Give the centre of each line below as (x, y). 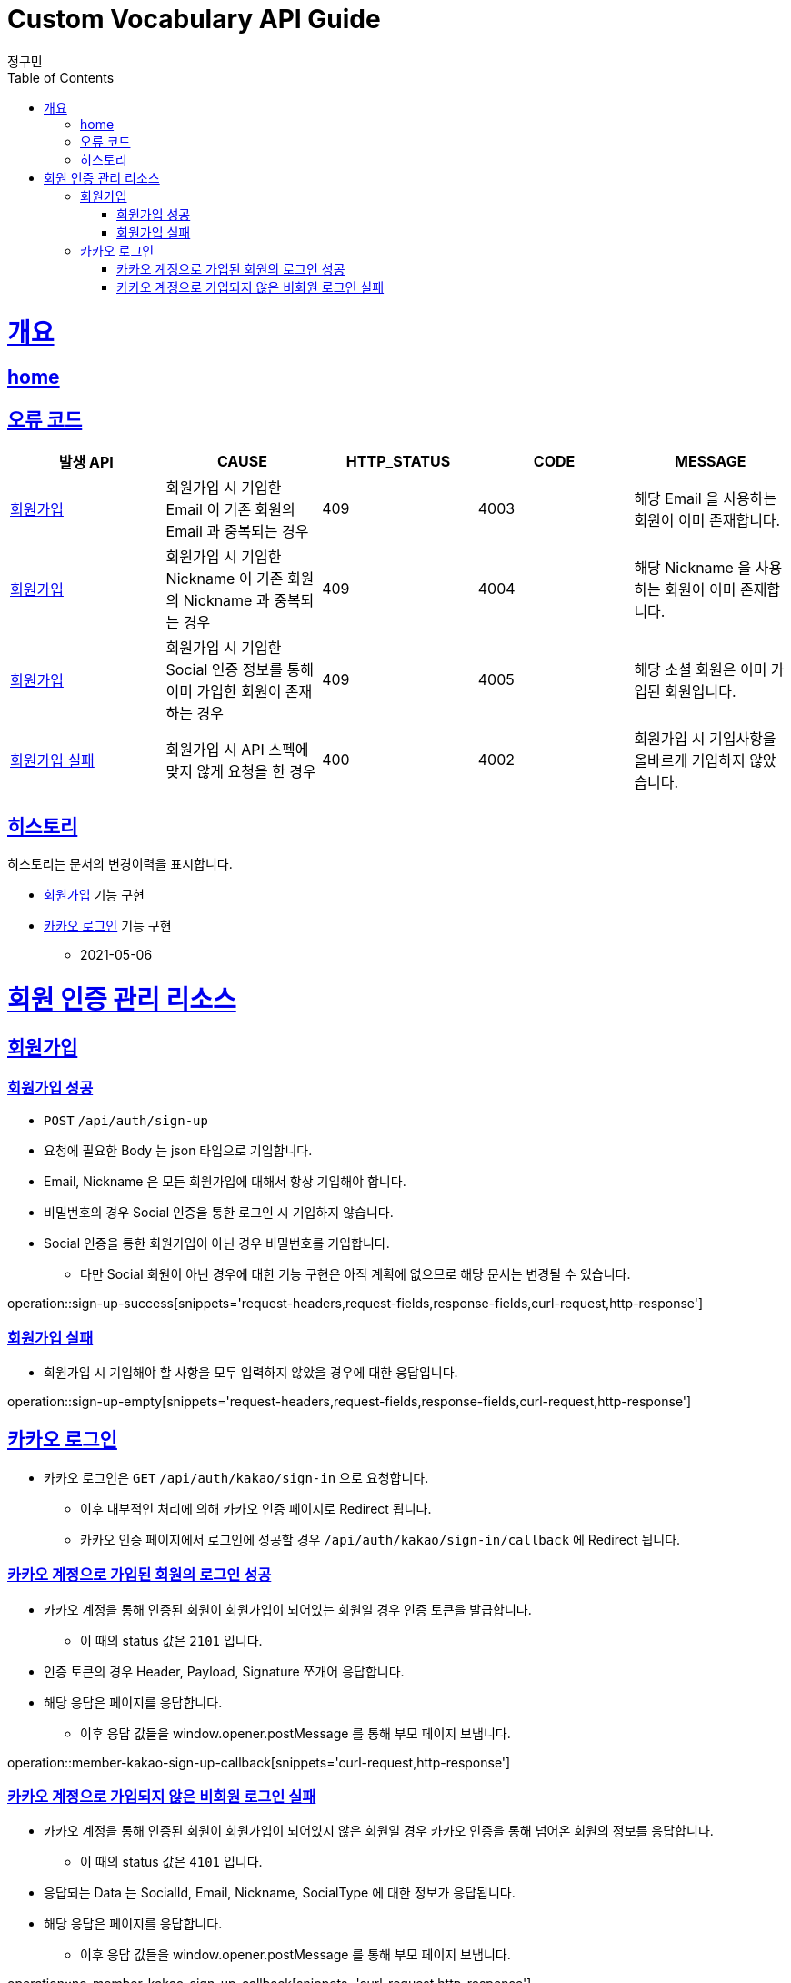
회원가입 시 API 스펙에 (237, 750)
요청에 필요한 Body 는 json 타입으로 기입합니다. (178, 1151)
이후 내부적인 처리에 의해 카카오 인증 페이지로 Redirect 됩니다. (256, 1508)
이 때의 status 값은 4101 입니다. (171, 1862)
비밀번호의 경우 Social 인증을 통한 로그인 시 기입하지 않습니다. (219, 1213)
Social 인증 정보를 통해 (240, 670)
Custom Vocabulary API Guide (194, 19)
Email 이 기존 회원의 (230, 510)
